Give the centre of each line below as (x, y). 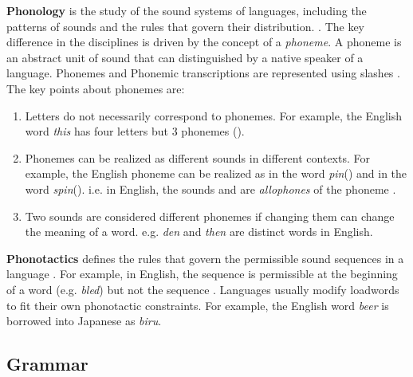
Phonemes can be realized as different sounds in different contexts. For (197, 157)
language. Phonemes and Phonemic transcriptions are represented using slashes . (203, 73)
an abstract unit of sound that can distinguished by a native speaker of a (185, 57)
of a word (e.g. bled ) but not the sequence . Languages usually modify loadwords (203, 289)
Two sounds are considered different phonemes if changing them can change (210, 216)
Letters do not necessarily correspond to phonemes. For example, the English (213, 115)
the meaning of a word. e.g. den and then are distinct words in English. (199, 232)
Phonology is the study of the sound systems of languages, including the (187, 10)
